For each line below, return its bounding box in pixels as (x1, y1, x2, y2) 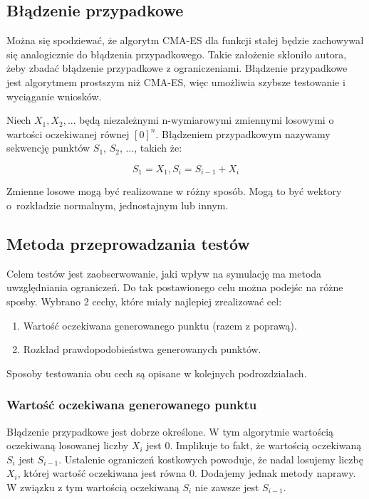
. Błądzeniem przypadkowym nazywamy (155, 126, 331, 141)
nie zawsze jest (194, 479, 259, 494)
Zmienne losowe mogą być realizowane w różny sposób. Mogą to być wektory (6, 184, 342, 199)
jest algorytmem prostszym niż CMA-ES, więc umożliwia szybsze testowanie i (6, 74, 345, 89)
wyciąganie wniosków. (6, 88, 102, 103)
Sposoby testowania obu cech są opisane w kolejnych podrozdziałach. (6, 365, 307, 380)
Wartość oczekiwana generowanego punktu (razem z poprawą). (23, 317, 297, 332)
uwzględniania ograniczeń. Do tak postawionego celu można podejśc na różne (6, 280, 343, 295)
